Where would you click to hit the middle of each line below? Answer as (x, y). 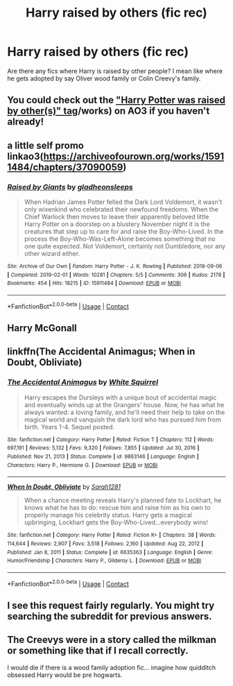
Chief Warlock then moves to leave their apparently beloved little (116, 217)
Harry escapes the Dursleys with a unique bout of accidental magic (120, 397)
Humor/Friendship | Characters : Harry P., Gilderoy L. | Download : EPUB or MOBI (104, 561)
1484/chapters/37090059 (65, 167)
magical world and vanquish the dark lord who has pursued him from (123, 419)
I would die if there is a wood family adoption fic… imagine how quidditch (112, 667)
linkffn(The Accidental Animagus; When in (101, 352)
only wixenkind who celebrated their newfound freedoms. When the (121, 209)
